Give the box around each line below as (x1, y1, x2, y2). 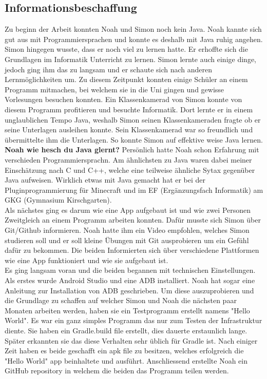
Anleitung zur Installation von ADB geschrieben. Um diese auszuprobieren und (5, 285, 254, 295)
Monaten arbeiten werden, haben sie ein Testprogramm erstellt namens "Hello (5, 305, 250, 315)
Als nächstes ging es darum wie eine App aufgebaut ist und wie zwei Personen (5, 204, 251, 215)
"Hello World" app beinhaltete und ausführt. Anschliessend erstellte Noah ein (5, 355, 248, 366)
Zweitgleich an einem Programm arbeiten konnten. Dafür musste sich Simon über (5, 214, 261, 225)
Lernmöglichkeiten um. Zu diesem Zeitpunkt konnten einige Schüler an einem (5, 74, 248, 85)
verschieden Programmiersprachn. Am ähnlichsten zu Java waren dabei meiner (5, 154, 252, 165)
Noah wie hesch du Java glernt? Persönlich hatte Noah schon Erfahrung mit (5, 144, 259, 155)
